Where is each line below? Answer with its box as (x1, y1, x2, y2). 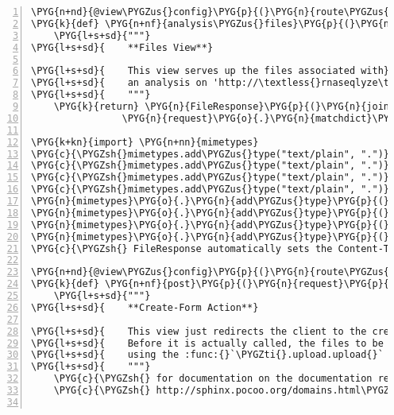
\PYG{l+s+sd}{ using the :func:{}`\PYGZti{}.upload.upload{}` (31, 349, 384, 361)
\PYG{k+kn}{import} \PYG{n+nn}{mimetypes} (31, 136, 259, 148)
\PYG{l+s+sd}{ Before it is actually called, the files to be (31, 337, 384, 349)
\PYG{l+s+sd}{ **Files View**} (31, 41, 214, 53)
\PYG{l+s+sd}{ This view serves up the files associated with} (31, 65, 390, 77)
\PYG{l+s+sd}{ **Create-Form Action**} (31, 301, 259, 313)
